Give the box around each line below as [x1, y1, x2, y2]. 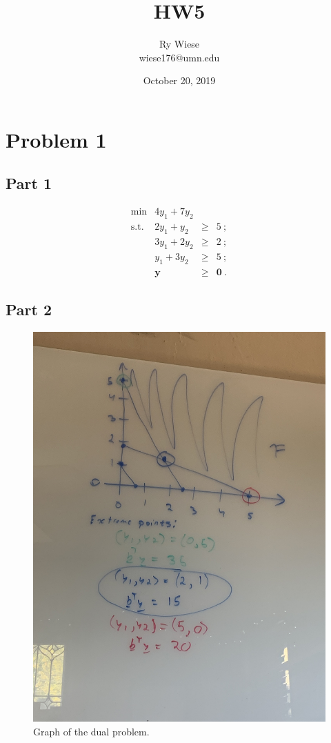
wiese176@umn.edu [139, 50, 220, 64]
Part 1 [6, 172, 52, 194]
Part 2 [6, 299, 52, 320]
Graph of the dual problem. [33, 724, 150, 738]
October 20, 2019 [143, 73, 216, 88]
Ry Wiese [159, 37, 200, 51]
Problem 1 [6, 125, 107, 153]
